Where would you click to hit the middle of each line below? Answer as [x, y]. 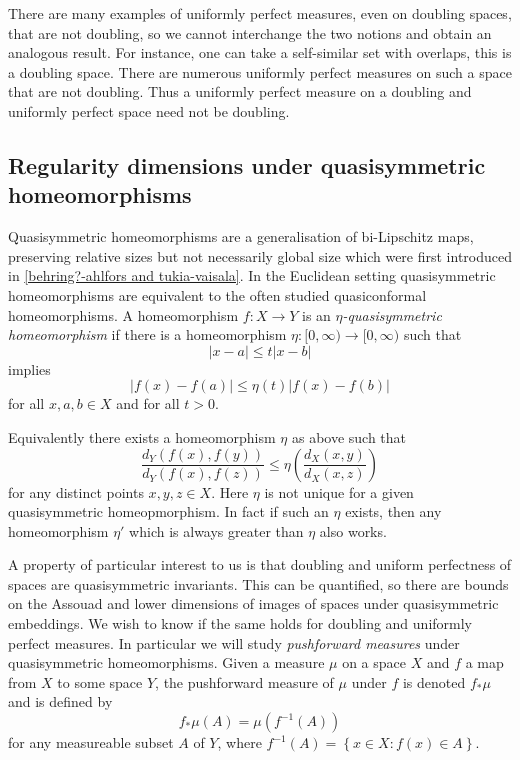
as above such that [349, 436]
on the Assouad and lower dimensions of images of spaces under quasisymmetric [253, 603]
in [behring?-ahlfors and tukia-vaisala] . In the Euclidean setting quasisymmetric [252, 275]
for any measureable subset [91, 742]
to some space [100, 681]
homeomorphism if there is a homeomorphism [147, 334]
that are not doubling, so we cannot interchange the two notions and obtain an [250, 32]
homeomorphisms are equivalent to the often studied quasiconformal [217, 294]
